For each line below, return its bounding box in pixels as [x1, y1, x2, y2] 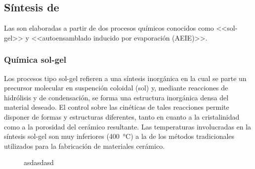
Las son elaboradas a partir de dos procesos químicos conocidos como [4, 23, 214, 33]
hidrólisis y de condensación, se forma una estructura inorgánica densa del [4, 92, 229, 102]
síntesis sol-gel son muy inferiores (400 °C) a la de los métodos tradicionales [4, 131, 235, 141]
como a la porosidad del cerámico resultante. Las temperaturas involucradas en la [4, 121, 252, 131]
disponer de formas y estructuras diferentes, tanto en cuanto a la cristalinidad [4, 111, 240, 122]
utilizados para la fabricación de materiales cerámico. [4, 140, 165, 151]
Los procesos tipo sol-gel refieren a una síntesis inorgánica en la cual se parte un [4, 73, 247, 83]
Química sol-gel [4, 53, 67, 66]
